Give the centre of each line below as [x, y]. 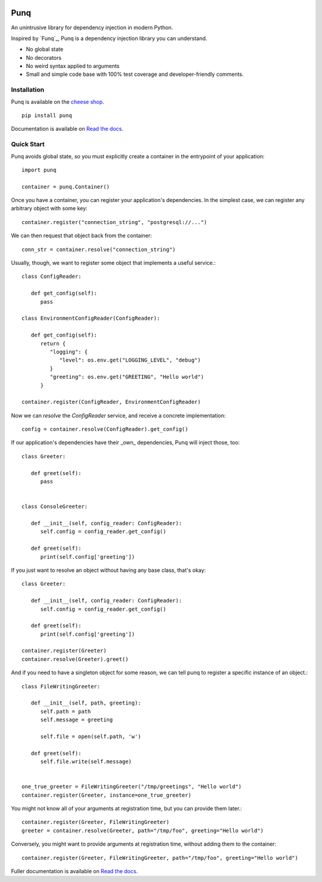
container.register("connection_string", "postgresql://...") [114, 222]
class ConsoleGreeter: [55, 507]
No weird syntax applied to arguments [73, 66]
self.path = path [66, 711]
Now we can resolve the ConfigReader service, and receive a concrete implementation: [118, 415]
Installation [28, 90]
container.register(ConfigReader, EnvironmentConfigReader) [111, 402]
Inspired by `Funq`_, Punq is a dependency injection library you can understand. [109, 38]
